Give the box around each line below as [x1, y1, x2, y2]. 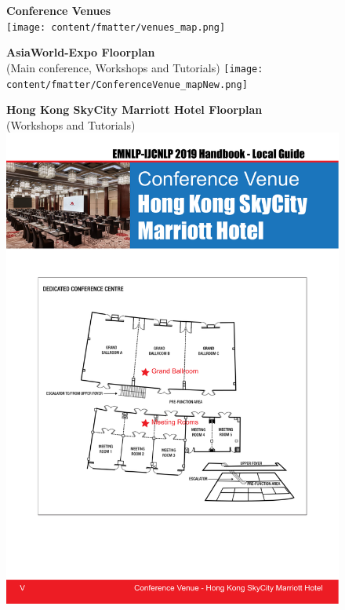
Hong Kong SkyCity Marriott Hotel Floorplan [6, 101, 263, 118]
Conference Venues [6, 2, 111, 18]
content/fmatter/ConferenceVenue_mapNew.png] [6, 79, 248, 90]
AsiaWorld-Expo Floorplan [6, 44, 155, 60]
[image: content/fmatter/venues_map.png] [6, 21, 226, 33]
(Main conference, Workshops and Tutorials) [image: [6, 59, 263, 75]
